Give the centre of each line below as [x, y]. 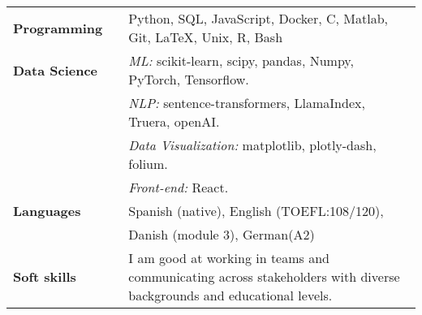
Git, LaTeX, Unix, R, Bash [206, 37]
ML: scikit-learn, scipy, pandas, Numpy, [241, 60]
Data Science [56, 70]
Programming [58, 28]
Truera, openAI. [174, 121]
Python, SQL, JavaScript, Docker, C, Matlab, [258, 18]
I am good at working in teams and [229, 258]
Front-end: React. [179, 187]
